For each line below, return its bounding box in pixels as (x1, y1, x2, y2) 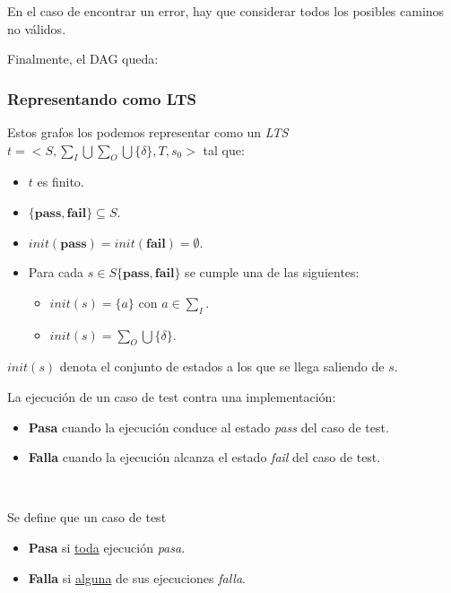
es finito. (37, 172, 84, 191)
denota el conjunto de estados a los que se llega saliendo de (59, 357, 385, 376)
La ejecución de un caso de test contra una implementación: (7, 387, 336, 406)
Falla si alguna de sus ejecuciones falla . (28, 568, 246, 587)
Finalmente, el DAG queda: (7, 49, 159, 68)
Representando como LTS (7, 87, 196, 109)
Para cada (28, 263, 84, 282)
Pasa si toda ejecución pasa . (28, 537, 186, 556)
